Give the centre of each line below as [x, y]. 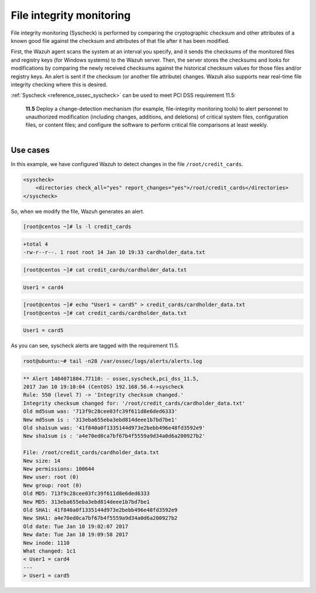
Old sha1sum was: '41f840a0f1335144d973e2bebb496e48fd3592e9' [114, 428]
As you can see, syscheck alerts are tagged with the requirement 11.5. [95, 345]
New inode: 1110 [47, 543]
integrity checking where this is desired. [59, 84]
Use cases [30, 150]
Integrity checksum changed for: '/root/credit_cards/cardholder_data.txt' [134, 403]
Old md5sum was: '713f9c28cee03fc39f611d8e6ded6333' [100, 411]
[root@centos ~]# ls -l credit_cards [77, 227]
